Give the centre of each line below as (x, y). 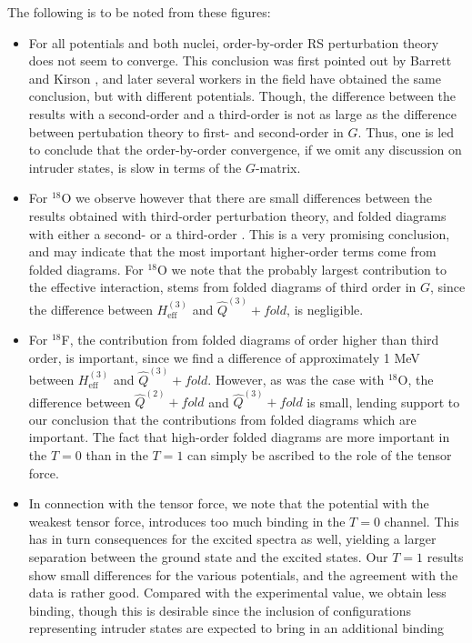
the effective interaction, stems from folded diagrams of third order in (222, 287)
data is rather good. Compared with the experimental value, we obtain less (237, 593)
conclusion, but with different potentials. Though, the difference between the (242, 96)
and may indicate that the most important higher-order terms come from (232, 251)
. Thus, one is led (406, 131)
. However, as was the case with (296, 379)
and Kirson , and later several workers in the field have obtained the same (235, 78)
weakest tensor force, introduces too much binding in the (187, 521)
